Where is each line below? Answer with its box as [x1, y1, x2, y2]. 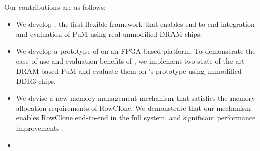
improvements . [16, 122, 64, 133]
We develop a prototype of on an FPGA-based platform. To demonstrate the [16, 45, 256, 56]
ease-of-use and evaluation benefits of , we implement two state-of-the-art [16, 55, 245, 66]
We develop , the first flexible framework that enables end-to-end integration [16, 18, 255, 29]
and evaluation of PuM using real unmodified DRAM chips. [16, 28, 203, 39]
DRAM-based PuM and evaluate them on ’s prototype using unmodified [16, 65, 242, 76]
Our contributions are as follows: [4, 2, 106, 12]
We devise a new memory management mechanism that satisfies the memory [16, 93, 255, 103]
